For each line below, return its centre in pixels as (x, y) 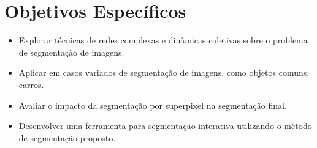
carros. (31, 84)
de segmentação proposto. (67, 137)
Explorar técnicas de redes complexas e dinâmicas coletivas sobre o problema (163, 40)
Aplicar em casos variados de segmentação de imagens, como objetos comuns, (164, 72)
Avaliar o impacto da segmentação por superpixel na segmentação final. (153, 105)
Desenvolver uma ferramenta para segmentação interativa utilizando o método (165, 126)
